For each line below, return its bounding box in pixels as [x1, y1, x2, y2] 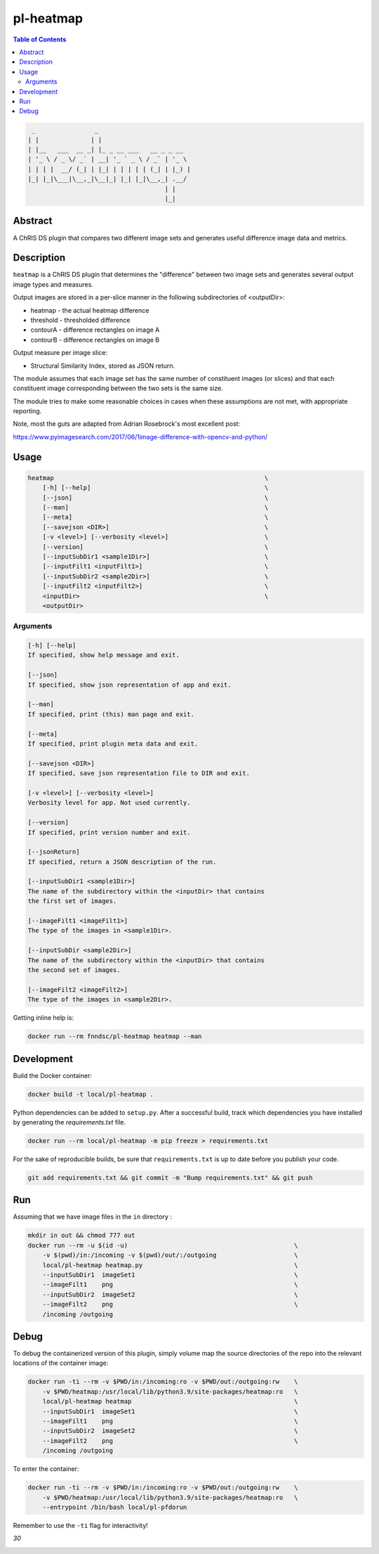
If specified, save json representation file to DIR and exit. [27, 770, 251, 777]
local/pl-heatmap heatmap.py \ [42, 1261, 298, 1269]
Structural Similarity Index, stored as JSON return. [30, 361, 175, 370]
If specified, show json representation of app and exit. [27, 680, 232, 689]
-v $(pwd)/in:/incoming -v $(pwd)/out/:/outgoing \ [42, 1251, 298, 1260]
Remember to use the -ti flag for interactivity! [13, 1521, 149, 1529]
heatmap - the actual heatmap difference [30, 306, 149, 314]
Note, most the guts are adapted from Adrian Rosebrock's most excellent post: [13, 420, 241, 428]
